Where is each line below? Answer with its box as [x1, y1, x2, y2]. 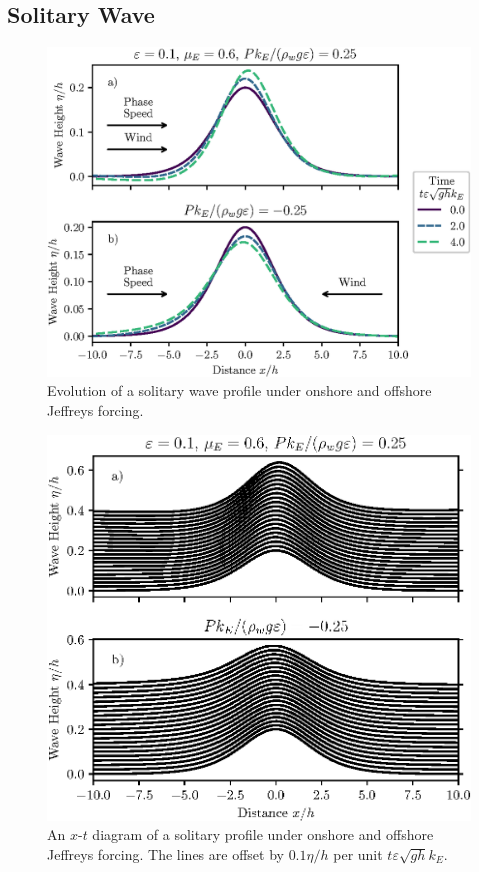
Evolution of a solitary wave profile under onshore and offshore [47, 380, 432, 401]
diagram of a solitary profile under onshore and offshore [92, 824, 434, 845]
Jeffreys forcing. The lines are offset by [47, 843, 284, 864]
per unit [333, 843, 383, 864]
